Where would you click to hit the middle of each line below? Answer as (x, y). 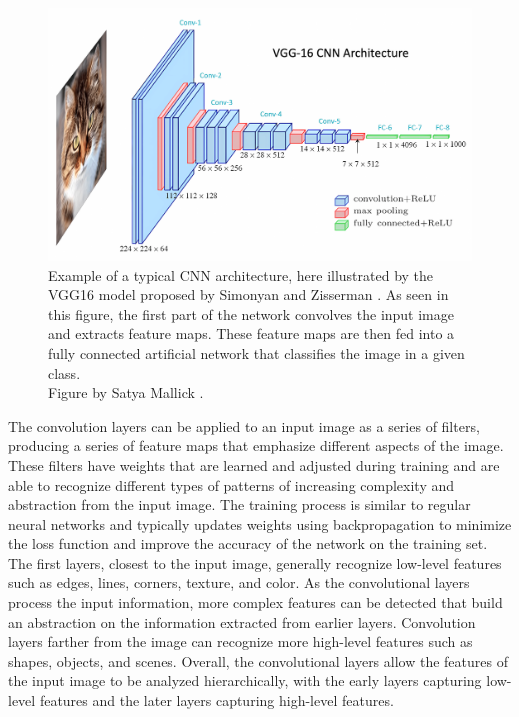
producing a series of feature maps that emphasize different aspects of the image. (256, 445)
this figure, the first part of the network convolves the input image (251, 313)
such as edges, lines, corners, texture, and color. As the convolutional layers (239, 582)
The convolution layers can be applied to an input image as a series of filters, (244, 425)
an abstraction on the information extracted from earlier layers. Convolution (242, 621)
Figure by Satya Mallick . (126, 392)
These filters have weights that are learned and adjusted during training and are (254, 464)
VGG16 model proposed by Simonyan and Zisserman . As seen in (248, 294)
